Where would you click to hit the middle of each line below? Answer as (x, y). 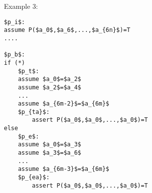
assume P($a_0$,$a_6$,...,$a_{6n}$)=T (67, 30)
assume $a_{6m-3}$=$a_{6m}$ (63, 169)
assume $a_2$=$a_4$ (50, 87)
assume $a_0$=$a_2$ (50, 79)
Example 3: (21, 6)
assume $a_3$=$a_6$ (50, 153)
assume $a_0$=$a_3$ (50, 145)
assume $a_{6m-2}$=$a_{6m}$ (63, 104)
